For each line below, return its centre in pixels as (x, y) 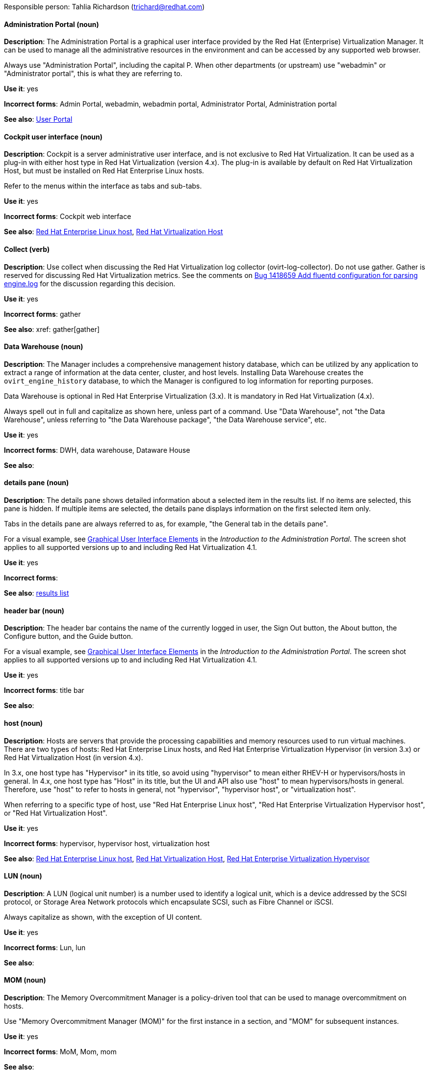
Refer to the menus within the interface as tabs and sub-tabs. (103, 186)
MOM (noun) (25, 980)
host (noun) (24, 723)
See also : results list (37, 593)
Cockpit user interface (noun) (53, 137)
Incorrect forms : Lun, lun (45, 947)
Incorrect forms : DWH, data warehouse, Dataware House (97, 450)
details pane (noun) (37, 483)
